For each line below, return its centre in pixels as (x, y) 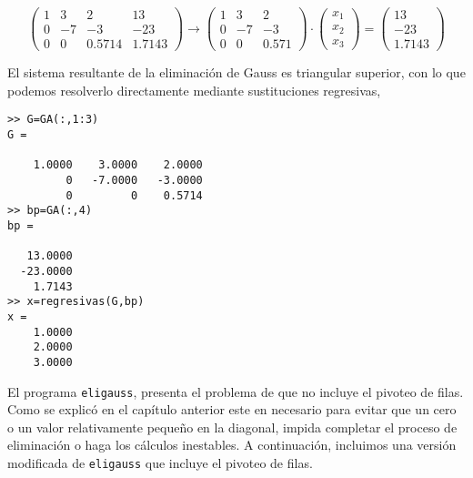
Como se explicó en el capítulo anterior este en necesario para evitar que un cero (232, 409)
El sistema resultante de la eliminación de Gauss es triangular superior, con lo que (236, 72)
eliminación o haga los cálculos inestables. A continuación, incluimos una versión (232, 445)
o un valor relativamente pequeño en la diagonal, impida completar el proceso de (232, 427)
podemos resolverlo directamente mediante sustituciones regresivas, (194, 90)
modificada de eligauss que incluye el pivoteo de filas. (160, 462)
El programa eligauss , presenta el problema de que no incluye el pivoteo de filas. (236, 391)
